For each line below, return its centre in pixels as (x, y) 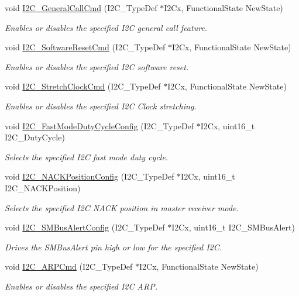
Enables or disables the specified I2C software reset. (97, 66)
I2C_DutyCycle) (35, 137)
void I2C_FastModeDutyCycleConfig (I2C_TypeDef (99, 125)
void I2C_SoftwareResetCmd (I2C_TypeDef (85, 47)
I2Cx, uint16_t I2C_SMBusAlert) (233, 227)
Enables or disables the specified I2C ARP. (81, 286)
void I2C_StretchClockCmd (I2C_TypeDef (83, 86)
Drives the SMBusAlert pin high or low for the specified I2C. (114, 247)
